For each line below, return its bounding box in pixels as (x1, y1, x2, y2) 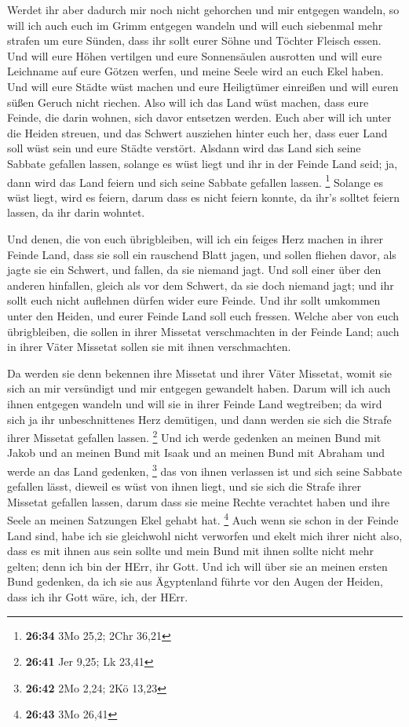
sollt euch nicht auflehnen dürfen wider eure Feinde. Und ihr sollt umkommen (7, 292, 381, 309)
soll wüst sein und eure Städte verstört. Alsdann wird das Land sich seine (7, 140, 361, 156)
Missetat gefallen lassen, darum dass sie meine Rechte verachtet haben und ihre (7, 493, 390, 510)
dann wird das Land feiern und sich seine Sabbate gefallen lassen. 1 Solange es (7, 171, 384, 190)
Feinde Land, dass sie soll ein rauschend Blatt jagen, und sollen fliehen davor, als (7, 246, 396, 262)
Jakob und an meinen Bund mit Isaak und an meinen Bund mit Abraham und (7, 444, 385, 461)
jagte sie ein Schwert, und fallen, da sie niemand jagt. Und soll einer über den (7, 261, 382, 278)
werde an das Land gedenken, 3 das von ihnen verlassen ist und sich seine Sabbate (7, 460, 402, 479)
